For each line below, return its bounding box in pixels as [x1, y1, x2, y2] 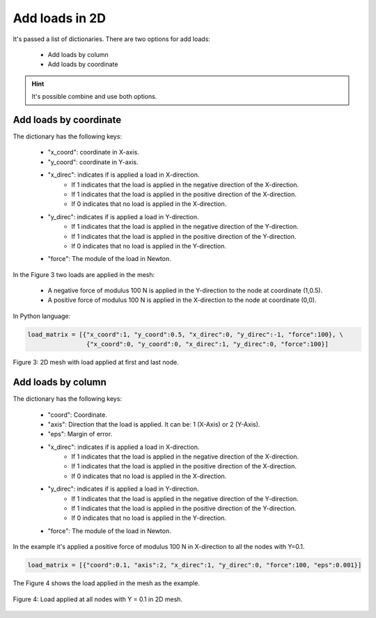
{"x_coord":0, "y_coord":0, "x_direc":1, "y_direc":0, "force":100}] [86, 340, 329, 348]
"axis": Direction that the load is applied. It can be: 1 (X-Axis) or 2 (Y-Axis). [47, 420, 260, 428]
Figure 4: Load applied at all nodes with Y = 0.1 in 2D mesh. [13, 595, 183, 603]
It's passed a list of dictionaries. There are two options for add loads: [13, 35, 210, 43]
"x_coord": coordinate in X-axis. [47, 148, 139, 157]
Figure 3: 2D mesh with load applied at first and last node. [13, 358, 179, 367]
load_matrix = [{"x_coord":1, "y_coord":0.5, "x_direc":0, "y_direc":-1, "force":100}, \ [27, 331, 344, 338]
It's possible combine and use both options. [31, 93, 157, 101]
